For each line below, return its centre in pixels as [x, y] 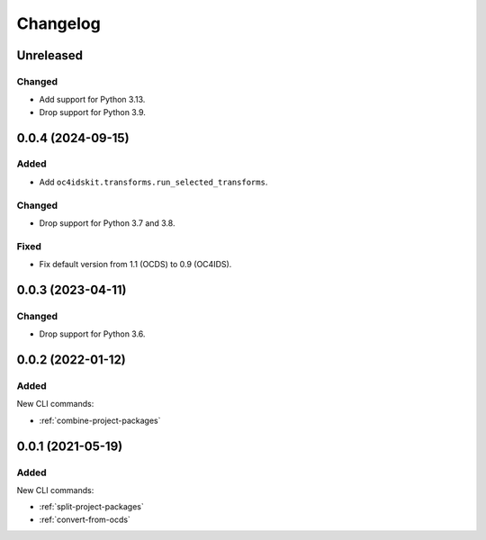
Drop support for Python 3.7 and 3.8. [107, 223]
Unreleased [50, 55]
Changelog [58, 23]
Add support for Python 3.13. [92, 100]
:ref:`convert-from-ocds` [85, 519]
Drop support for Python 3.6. [92, 334]
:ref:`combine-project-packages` [100, 420]
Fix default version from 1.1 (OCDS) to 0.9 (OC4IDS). [135, 265]
